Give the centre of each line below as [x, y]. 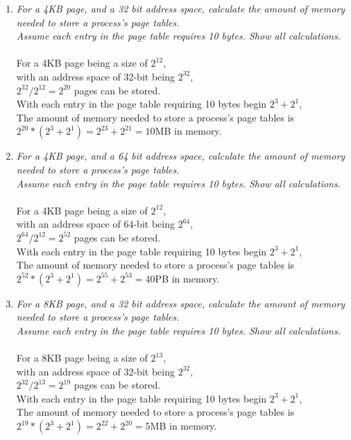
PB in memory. [187, 278]
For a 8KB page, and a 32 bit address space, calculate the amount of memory [181, 303]
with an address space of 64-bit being [95, 224]
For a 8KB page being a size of [82, 358]
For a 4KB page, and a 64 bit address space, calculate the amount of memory [181, 156]
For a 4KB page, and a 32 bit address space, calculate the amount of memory [181, 8]
